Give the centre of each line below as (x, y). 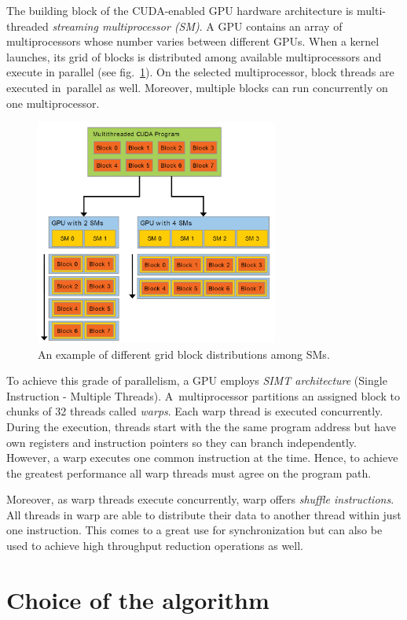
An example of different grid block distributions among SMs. (184, 354)
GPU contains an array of (280, 26)
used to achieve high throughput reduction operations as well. (155, 546)
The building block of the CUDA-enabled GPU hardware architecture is (180, 10)
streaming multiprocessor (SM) (126, 26)
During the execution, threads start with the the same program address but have (201, 426)
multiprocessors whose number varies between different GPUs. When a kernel (193, 41)
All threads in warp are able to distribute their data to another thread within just (204, 514)
